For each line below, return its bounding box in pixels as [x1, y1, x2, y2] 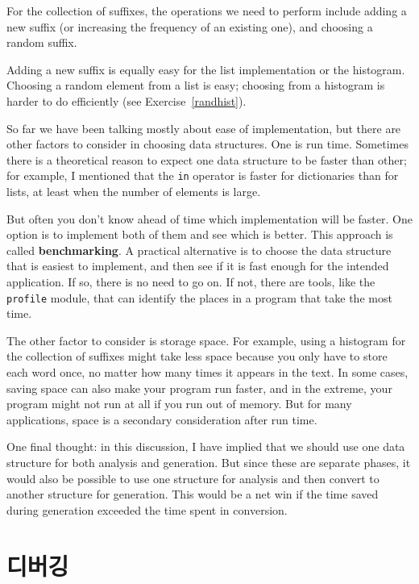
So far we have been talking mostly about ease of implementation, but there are [6, 119, 401, 136]
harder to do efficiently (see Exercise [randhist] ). [6, 92, 247, 109]
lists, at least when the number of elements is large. [6, 183, 261, 199]
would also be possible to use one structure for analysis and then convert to [6, 469, 380, 486]
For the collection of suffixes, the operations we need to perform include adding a [6, 2, 407, 19]
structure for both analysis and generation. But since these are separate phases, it [6, 453, 411, 470]
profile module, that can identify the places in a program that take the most [6, 289, 392, 306]
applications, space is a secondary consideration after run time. [6, 411, 317, 428]
